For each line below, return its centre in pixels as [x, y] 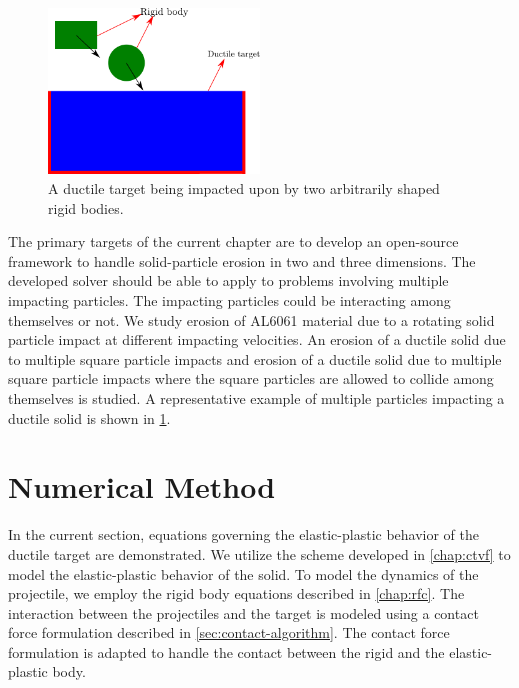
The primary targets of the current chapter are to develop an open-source [233, 241]
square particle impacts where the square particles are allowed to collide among [251, 378]
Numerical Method [142, 486]
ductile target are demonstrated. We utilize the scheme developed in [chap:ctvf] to [259, 553]
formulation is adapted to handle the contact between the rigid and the [226, 651]
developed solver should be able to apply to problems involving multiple [228, 280]
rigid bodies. [86, 207]
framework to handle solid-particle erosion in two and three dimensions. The [242, 260]
